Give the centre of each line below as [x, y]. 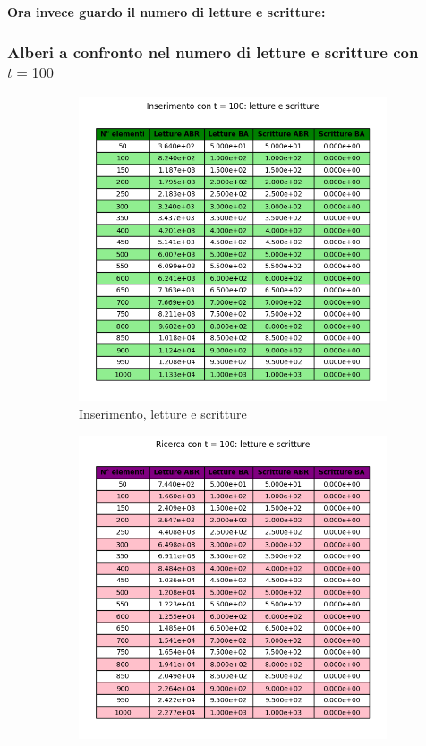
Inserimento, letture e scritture [163, 414]
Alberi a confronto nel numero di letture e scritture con [213, 51]
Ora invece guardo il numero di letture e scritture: [166, 12]
